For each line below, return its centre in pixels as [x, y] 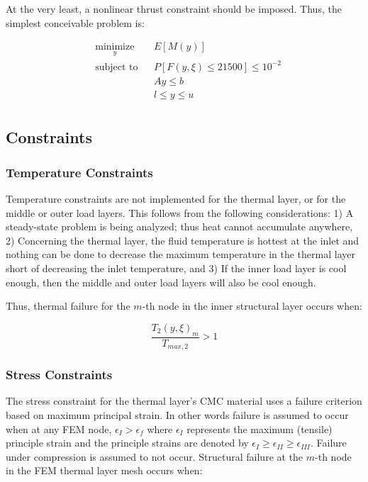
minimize [115, 47]
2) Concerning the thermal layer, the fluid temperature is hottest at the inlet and [183, 240]
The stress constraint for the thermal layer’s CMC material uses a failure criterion [184, 401]
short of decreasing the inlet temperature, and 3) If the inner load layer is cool [176, 268]
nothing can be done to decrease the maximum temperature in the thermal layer [180, 254]
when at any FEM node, [59, 428]
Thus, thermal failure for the [68, 306]
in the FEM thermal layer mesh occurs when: [104, 470]
